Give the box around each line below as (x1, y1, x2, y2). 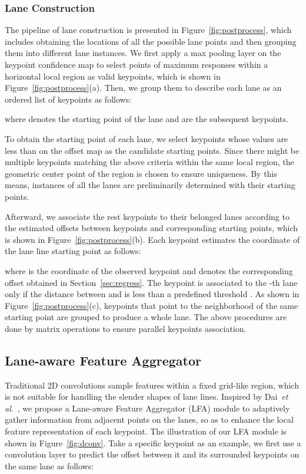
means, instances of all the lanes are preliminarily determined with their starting (5, 179, 295, 191)
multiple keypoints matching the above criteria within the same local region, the (5, 156, 294, 168)
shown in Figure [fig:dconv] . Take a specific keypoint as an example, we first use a (5, 436, 301, 449)
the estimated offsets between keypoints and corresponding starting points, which (5, 222, 298, 234)
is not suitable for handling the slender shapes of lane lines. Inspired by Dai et (5, 390, 288, 403)
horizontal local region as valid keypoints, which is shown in (5, 70, 221, 82)
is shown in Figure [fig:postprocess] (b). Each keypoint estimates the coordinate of (5, 233, 300, 245)
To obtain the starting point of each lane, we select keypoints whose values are (5, 132, 288, 144)
